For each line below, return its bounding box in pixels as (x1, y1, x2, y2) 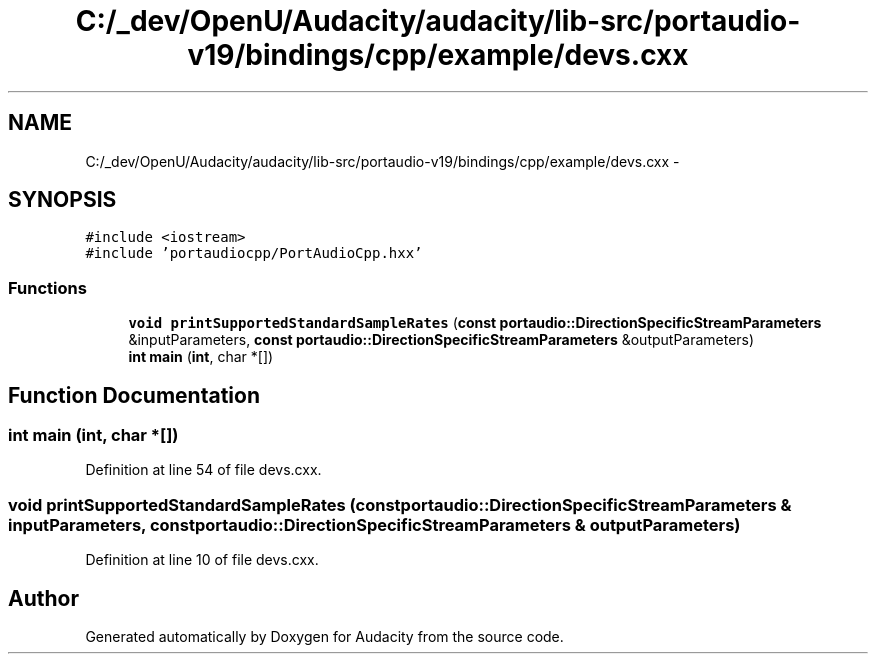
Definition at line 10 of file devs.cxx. (85, 551, 319, 569)
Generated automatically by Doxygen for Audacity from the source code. (85, 628, 564, 645)
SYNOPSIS (8, 187, 117, 213)
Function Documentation (8, 382, 260, 408)
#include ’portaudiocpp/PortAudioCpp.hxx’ (85, 245, 423, 262)
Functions (8, 277, 87, 298)
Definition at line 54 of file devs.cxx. (85, 461, 322, 479)
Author (8, 585, 79, 611)
